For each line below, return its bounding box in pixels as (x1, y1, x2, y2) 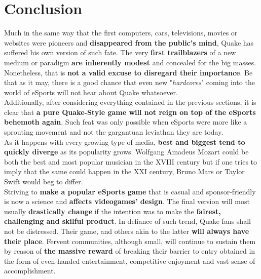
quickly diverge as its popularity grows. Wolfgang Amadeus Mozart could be (4, 146, 249, 157)
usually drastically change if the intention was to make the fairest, (4, 206, 221, 216)
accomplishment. (4, 265, 56, 276)
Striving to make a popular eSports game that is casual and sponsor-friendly (4, 186, 256, 196)
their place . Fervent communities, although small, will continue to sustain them (4, 235, 256, 246)
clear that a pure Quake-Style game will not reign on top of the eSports (4, 106, 256, 117)
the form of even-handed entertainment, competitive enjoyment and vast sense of (4, 255, 255, 266)
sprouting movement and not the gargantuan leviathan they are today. (4, 127, 223, 137)
